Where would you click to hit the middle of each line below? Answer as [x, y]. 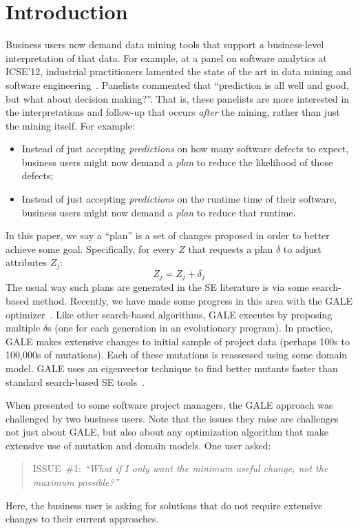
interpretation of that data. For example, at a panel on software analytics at [166, 58]
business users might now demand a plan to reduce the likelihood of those [177, 162]
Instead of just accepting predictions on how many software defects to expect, [185, 149]
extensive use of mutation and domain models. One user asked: [138, 445]
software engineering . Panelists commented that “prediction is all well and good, [177, 84]
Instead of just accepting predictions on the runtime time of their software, [179, 199]
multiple [23, 328]
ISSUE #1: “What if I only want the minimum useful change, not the [180, 468]
